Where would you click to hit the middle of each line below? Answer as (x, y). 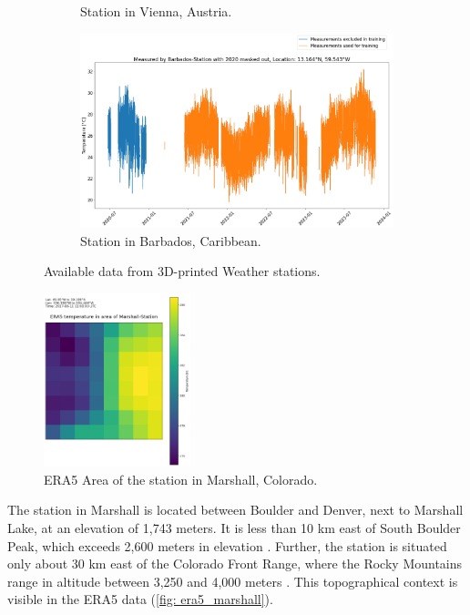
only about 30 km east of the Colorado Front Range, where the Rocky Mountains (235, 564)
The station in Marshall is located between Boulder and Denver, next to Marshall (235, 510)
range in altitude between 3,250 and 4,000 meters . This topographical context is (233, 581)
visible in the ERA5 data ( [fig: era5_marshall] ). (140, 599)
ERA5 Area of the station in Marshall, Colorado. (181, 479)
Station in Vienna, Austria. (156, 11)
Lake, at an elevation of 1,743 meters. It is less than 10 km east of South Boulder (234, 527)
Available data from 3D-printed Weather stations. (182, 271)
